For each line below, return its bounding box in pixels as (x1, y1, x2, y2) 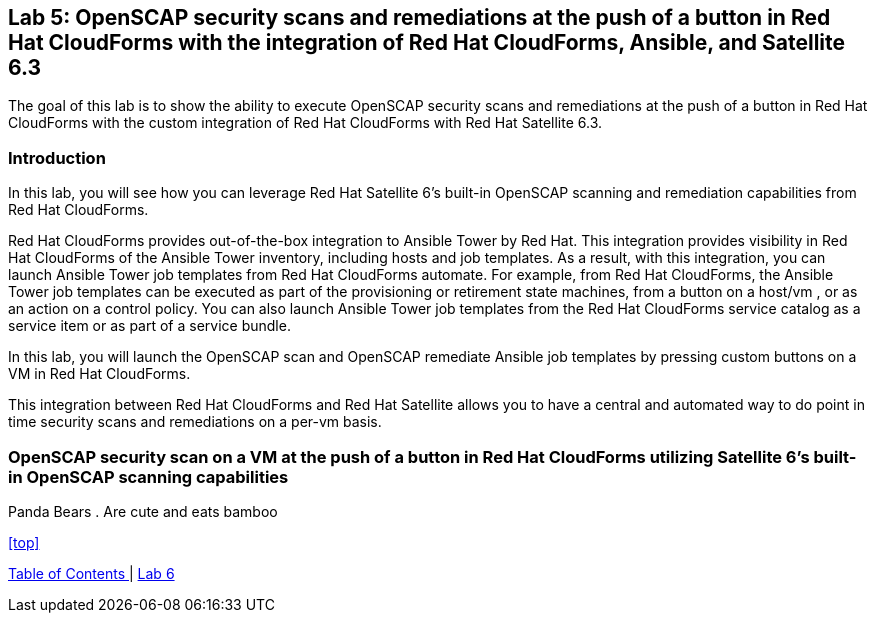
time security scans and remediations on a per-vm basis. (8, 413, 382, 431)
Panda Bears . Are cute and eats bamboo (8, 502, 278, 520)
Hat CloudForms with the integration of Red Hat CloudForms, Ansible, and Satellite (8, 30, 846, 55)
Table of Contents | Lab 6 (8, 564, 175, 582)
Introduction (8, 147, 106, 168)
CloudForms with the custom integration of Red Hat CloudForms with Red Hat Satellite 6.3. (8, 114, 603, 132)
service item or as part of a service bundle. (8, 317, 291, 335)
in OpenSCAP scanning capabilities (8, 466, 289, 487)
